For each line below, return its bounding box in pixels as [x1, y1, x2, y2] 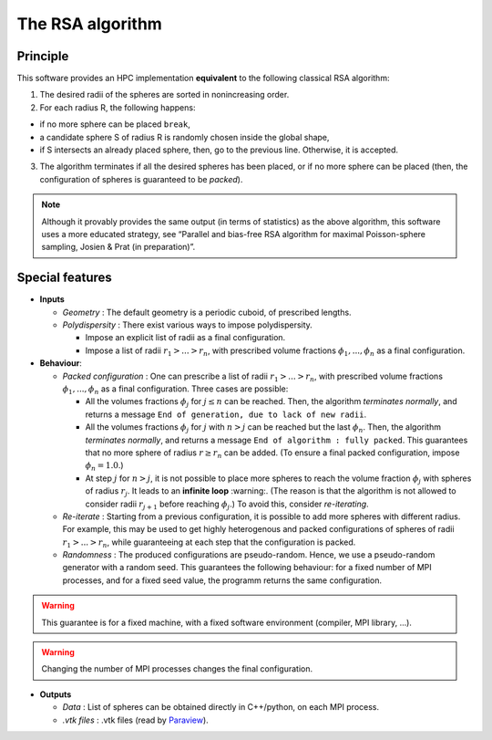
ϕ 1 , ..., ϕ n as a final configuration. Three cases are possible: [62, 383, 289, 396]
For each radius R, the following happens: [39, 101, 196, 113]
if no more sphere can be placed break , [39, 119, 191, 130]
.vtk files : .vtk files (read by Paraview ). [62, 714, 209, 725]
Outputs [39, 689, 72, 700]
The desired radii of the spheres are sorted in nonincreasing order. [39, 89, 290, 100]
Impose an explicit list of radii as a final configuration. [85, 332, 286, 343]
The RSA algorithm [16, 14, 163, 34]
